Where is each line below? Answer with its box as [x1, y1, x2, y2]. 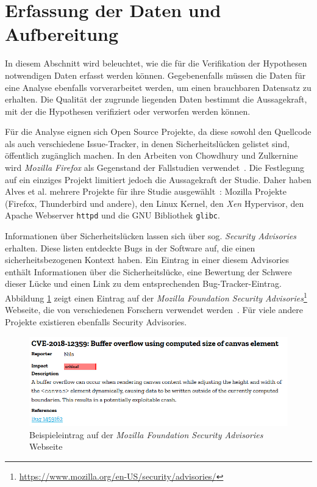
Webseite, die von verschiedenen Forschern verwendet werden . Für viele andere [5, 303, 304, 316]
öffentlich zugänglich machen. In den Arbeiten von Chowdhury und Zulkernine [5, 149, 298, 162]
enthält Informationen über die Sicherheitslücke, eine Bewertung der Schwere [5, 265, 292, 278]
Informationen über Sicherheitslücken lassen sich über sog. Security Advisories [5, 229, 297, 242]
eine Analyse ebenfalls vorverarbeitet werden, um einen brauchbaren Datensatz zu [5, 81, 312, 93]
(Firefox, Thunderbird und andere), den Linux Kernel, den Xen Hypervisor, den [5, 197, 304, 209]
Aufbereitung [5, 21, 119, 46]
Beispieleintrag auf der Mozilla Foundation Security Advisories [29, 428, 263, 441]
